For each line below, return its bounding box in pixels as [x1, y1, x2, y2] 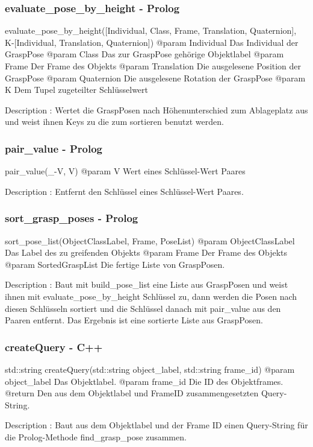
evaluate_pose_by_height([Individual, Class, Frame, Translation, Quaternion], [5, 24, 297, 37]
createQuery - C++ [5, 339, 103, 354]
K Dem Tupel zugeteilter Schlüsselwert [5, 83, 149, 96]
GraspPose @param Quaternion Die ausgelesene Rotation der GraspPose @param [5, 71, 306, 84]
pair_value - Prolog [5, 141, 102, 156]
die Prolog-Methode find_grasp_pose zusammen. [5, 430, 187, 443]
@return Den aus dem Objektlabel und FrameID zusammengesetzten [5, 387, 259, 399]
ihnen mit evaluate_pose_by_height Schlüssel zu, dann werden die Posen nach [5, 290, 297, 302]
